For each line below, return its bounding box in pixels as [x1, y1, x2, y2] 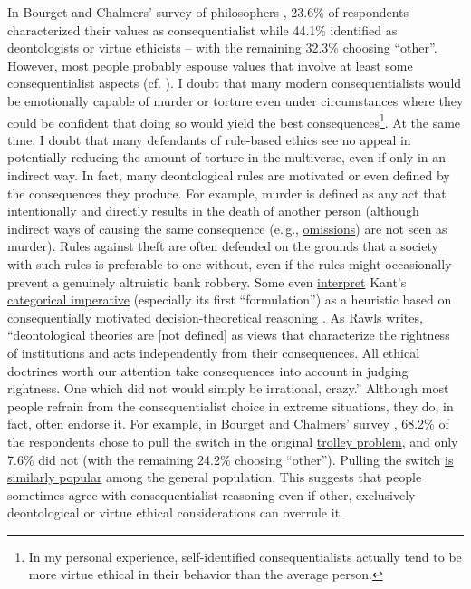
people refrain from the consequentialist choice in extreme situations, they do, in [7, 396, 454, 415]
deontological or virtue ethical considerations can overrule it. [7, 503, 343, 522]
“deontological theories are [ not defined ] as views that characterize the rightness [7, 325, 450, 344]
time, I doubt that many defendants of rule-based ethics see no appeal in [7, 130, 411, 149]
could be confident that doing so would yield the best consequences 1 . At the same [7, 110, 461, 131]
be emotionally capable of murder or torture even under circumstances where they [7, 91, 464, 110]
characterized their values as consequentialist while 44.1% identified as [7, 20, 398, 39]
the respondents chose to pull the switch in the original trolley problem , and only [7, 431, 458, 450]
